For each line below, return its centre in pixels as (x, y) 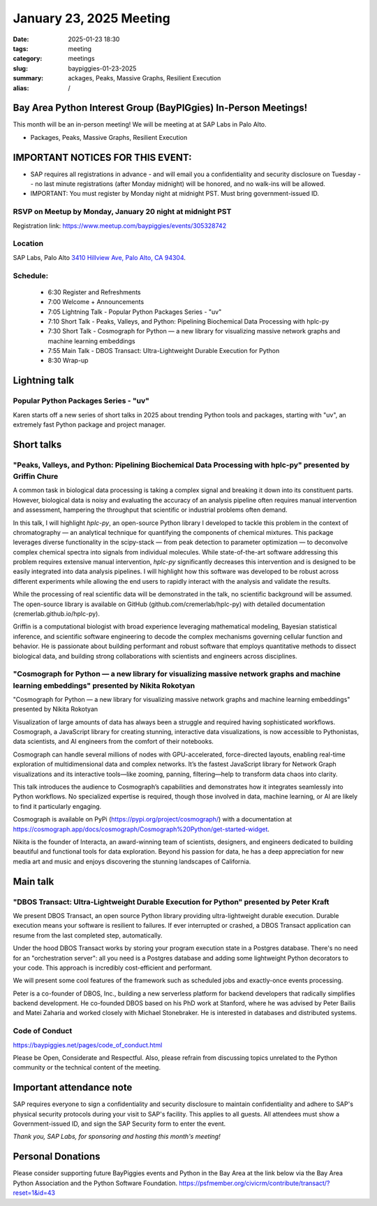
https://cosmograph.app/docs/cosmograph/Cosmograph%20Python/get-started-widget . (141, 829)
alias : (21, 88)
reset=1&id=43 (34, 1193)
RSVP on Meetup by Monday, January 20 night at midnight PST (122, 212)
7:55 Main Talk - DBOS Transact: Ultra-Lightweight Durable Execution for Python (164, 351)
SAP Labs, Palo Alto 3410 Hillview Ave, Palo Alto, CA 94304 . (99, 257)
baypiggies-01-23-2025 (102, 68)
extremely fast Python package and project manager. (89, 424)
